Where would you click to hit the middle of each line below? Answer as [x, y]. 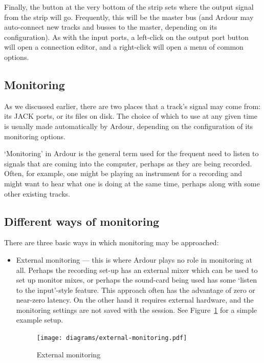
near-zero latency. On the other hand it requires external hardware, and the [135, 300]
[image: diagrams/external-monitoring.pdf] [112, 338]
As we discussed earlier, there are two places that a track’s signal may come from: [133, 106]
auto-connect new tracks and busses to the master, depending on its [111, 27]
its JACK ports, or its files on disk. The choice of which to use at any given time [131, 116]
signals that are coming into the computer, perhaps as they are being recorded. [128, 163]
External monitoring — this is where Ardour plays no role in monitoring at [134, 259]
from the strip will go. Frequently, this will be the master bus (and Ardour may [129, 17]
